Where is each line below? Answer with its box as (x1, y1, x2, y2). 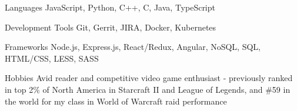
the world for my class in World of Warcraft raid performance (5, 95, 227, 107)
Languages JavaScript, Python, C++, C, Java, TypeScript (5, 1, 215, 13)
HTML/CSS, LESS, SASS (5, 52, 99, 64)
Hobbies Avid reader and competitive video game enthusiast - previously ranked (5, 72, 293, 84)
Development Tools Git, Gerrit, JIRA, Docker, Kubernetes (5, 21, 216, 33)
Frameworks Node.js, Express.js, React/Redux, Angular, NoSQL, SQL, (5, 41, 261, 53)
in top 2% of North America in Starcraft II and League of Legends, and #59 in (5, 83, 291, 95)
